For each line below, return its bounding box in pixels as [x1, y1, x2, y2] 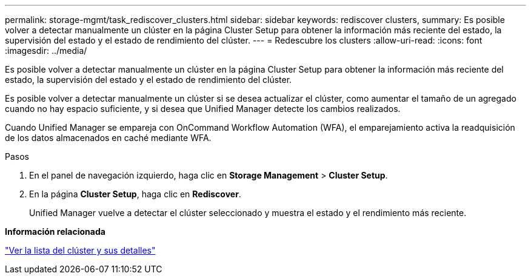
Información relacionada [5, 226, 105, 237]
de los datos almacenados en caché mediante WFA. [5, 133, 212, 143]
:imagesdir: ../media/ [5, 45, 87, 56]
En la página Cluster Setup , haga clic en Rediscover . [29, 189, 241, 199]
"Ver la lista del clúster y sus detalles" [5, 245, 156, 255]
